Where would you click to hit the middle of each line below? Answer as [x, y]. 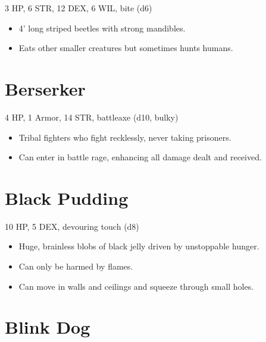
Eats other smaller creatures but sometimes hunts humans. [126, 48]
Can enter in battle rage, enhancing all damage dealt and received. [140, 157]
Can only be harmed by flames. [76, 266]
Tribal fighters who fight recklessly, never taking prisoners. [125, 137]
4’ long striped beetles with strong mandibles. [102, 28]
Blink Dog [48, 327]
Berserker [45, 88]
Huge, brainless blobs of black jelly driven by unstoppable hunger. [139, 246]
